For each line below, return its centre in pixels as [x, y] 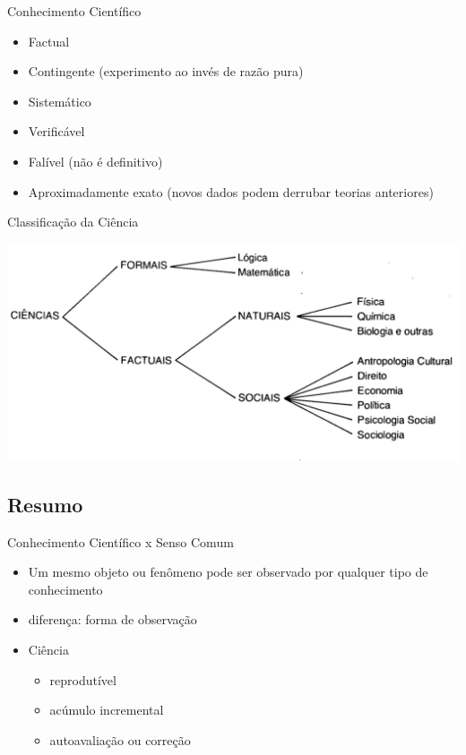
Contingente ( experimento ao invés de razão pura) [166, 71]
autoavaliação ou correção [120, 739]
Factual [49, 41]
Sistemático [60, 101]
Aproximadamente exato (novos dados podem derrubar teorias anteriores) [231, 191]
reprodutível [83, 679]
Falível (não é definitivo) [95, 161]
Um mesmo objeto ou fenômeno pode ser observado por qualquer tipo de [228, 572]
